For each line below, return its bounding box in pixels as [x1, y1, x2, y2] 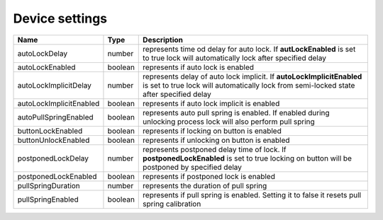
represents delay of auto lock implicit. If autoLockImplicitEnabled [143, 71, 362, 81]
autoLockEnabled [17, 62, 76, 72]
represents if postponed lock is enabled [143, 171, 276, 181]
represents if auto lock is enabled [143, 62, 255, 72]
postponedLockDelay [17, 153, 89, 163]
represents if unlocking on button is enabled [143, 135, 290, 145]
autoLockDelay [17, 48, 67, 58]
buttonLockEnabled [17, 126, 83, 136]
